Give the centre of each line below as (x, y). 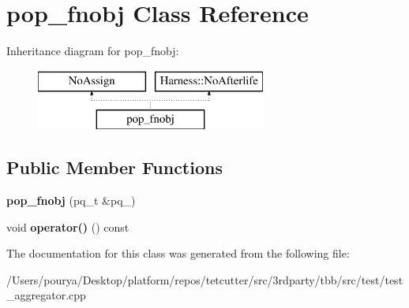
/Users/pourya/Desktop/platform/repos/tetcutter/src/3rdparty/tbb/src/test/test (205, 279)
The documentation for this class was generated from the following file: (178, 253)
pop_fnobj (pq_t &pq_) (71, 200)
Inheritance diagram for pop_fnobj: (93, 51)
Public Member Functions (114, 167)
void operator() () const (68, 226)
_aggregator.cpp (46, 295)
